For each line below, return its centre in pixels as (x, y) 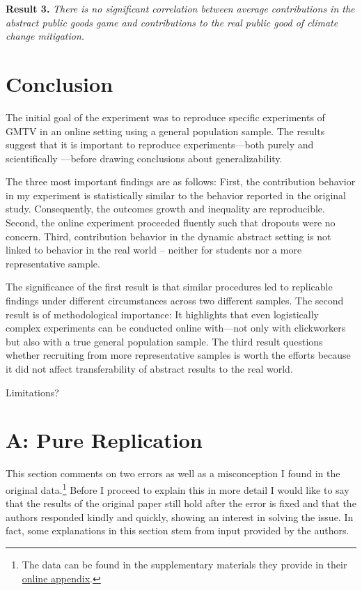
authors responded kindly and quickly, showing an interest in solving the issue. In (180, 517)
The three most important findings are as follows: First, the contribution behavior (181, 181)
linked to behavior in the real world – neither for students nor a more (154, 250)
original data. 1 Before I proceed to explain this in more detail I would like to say (178, 488)
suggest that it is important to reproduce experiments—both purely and (160, 145)
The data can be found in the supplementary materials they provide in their (184, 564)
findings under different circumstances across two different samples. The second (175, 301)
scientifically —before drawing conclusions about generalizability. (144, 158)
